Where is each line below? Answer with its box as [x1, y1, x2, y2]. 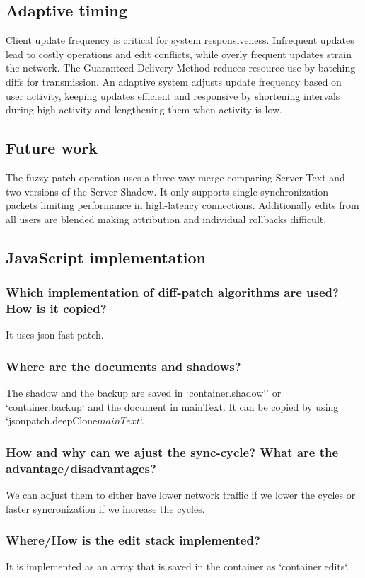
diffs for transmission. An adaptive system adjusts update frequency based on [6, 74, 342, 89]
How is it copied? [6, 299, 107, 317]
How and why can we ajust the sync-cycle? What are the [6, 443, 339, 460]
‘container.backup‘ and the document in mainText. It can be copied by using [6, 399, 339, 414]
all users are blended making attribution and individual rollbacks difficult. [6, 211, 327, 226]
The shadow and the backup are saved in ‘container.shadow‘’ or [6, 385, 282, 400]
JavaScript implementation [6, 246, 206, 268]
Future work [6, 137, 98, 159]
